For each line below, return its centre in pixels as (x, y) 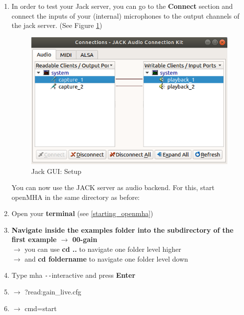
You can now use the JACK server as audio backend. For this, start (113, 187)
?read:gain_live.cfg (53, 291)
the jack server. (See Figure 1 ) (57, 25)
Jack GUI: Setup (56, 171)
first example (34, 239)
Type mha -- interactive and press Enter (73, 275)
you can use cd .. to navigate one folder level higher (103, 249)
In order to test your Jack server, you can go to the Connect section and (122, 6)
